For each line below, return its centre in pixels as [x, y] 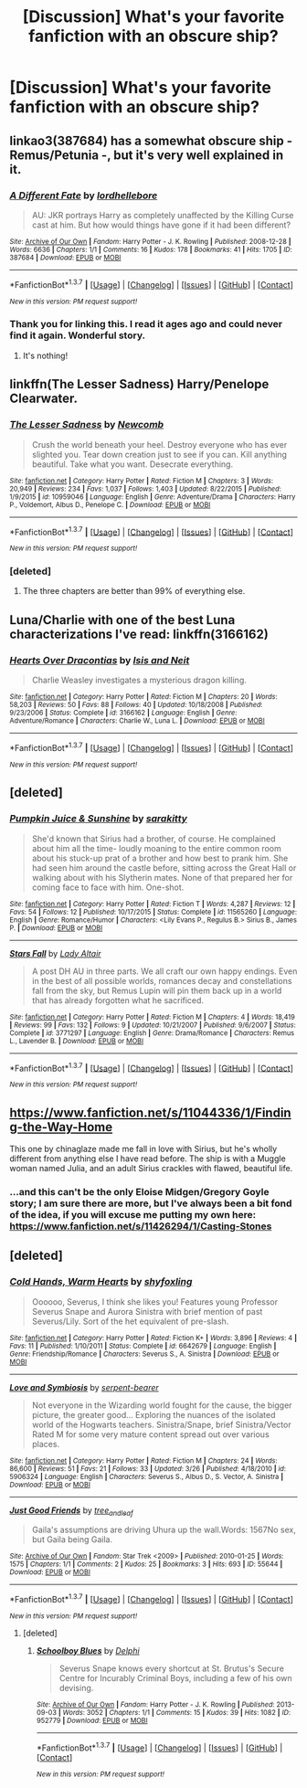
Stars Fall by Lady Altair [56, 953]
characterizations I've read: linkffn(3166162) [139, 634]
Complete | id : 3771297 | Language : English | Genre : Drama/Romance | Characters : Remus [152, 1033]
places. [46, 1444]
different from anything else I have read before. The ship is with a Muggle [148, 1158]
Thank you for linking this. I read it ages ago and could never [146, 324]
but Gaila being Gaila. [72, 1539]
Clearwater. [44, 399]
